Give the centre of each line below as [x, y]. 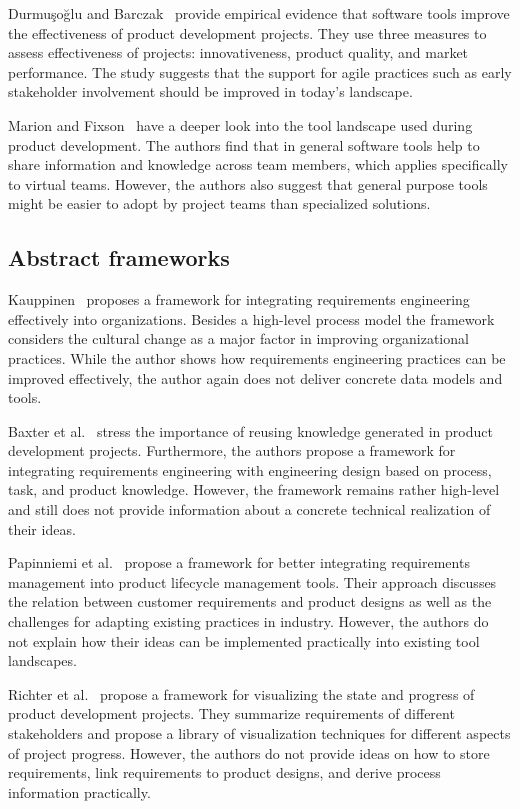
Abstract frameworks [119, 257]
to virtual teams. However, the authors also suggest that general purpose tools [248, 183]
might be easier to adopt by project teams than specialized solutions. [219, 203]
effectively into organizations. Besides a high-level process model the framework [251, 318]
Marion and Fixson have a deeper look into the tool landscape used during [240, 124]
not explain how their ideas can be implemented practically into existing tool [244, 640]
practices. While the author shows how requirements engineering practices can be [257, 357]
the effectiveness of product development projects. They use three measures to [247, 32]
